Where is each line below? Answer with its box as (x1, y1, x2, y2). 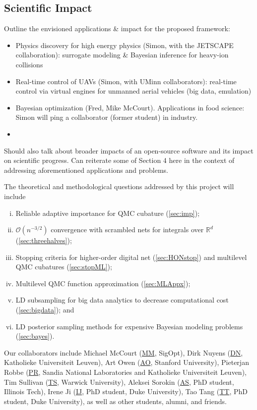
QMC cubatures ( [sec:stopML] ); (15, 261, 112, 272)
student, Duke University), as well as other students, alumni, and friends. (4, 396, 227, 406)
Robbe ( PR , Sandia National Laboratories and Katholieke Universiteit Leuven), (4, 367, 247, 377)
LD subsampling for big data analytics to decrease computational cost (15, 295, 229, 305)
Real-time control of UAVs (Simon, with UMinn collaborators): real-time (15, 76, 237, 86)
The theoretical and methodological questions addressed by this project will (4, 181, 234, 192)
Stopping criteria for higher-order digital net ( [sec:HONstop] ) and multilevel (15, 252, 247, 262)
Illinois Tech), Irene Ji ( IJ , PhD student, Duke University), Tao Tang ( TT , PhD (4, 386, 248, 397)
